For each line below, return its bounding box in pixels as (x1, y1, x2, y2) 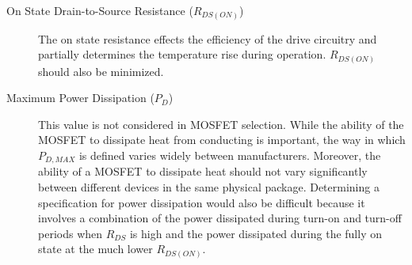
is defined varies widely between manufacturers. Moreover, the (78, 147, 381, 163)
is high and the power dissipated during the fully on (129, 225, 382, 241)
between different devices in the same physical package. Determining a (38, 179, 380, 195)
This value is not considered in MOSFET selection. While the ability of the (38, 115, 404, 132)
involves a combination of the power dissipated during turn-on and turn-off (38, 210, 402, 226)
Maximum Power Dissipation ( (6, 89, 154, 106)
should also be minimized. (38, 62, 164, 79)
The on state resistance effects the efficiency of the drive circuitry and (38, 30, 377, 47)
